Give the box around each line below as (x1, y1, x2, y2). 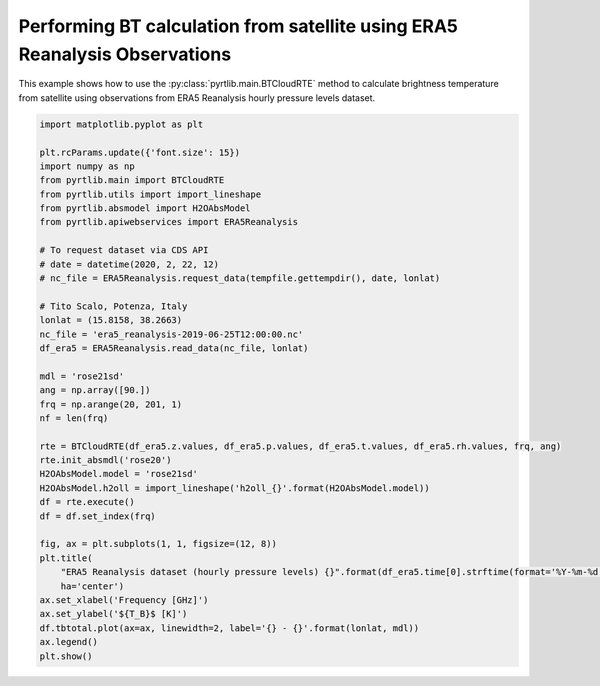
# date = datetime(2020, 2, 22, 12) (39, 258, 220, 270)
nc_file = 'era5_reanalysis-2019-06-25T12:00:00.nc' (39, 328, 304, 340)
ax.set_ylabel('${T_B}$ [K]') (39, 608, 188, 620)
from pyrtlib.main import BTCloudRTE (39, 175, 225, 186)
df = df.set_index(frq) (39, 510, 157, 522)
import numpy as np (39, 160, 135, 172)
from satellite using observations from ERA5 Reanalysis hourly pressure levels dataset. (18, 91, 376, 104)
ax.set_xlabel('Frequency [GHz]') (39, 595, 209, 605)
